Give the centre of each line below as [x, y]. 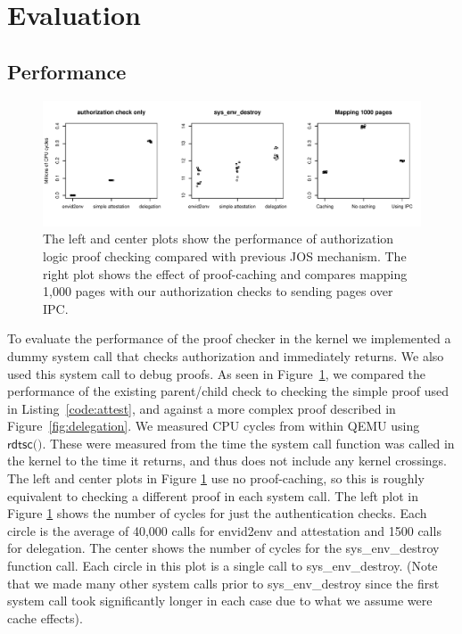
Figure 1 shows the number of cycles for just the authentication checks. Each [217, 513]
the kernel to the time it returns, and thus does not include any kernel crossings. [227, 461]
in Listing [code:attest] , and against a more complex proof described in [202, 408]
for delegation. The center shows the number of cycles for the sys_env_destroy [223, 548]
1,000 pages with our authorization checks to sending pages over [218, 291]
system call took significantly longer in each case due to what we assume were [220, 601]
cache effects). [45, 618]
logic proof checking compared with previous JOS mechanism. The [225, 255]
